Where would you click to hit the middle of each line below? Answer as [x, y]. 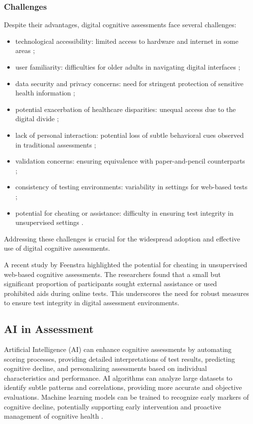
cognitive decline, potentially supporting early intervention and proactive [113, 406]
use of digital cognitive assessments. [57, 248]
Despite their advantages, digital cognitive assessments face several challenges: [120, 25]
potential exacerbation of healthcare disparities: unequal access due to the [126, 109]
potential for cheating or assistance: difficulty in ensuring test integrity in [124, 212]
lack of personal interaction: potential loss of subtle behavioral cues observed [130, 135]
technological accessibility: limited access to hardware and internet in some [127, 41]
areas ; [25, 50]
